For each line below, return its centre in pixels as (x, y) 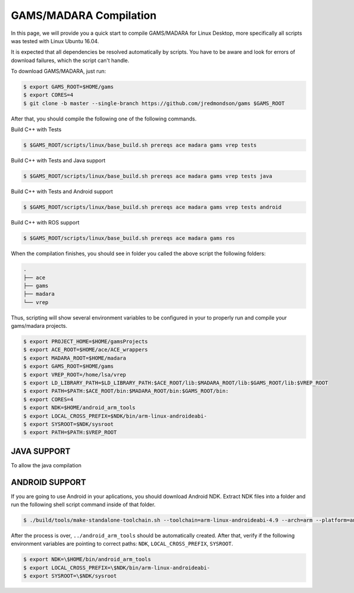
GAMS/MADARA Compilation (84, 15)
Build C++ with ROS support (45, 223)
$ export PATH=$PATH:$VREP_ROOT (70, 432)
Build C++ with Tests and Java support (58, 161)
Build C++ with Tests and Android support (62, 191)
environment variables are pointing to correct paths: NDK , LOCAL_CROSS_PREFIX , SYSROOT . (122, 544)
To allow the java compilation (46, 465)
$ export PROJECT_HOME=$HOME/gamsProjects (86, 342)
